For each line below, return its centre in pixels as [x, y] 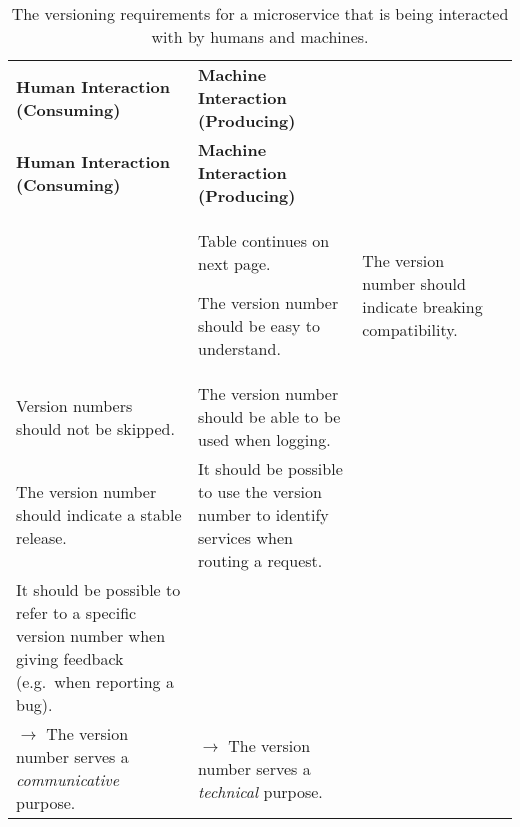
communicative [68, 779]
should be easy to [259, 325]
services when [245, 537]
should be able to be [269, 416]
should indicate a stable [99, 514]
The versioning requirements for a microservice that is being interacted [260, 13]
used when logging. [264, 439]
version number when [91, 635]
